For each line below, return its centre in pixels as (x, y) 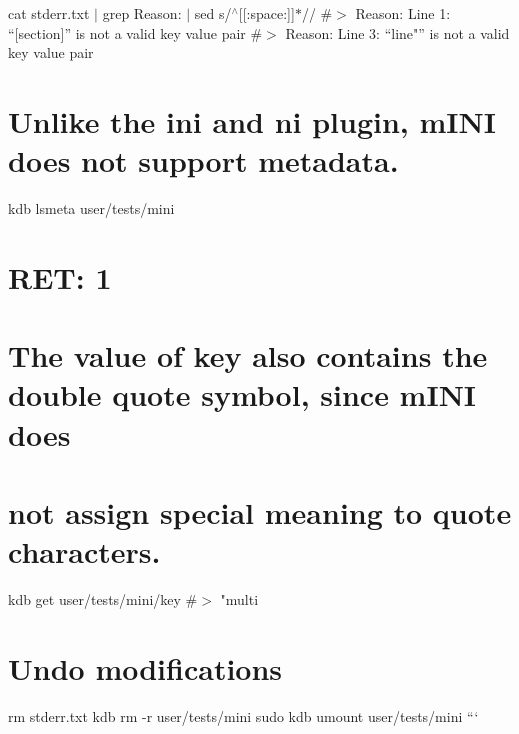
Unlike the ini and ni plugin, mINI (252, 120)
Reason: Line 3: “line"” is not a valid (397, 32)
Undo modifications (145, 667)
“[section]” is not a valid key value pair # (135, 32)
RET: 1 (60, 276)
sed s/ (213, 13)
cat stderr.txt (49, 13)
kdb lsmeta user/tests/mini (91, 208)
